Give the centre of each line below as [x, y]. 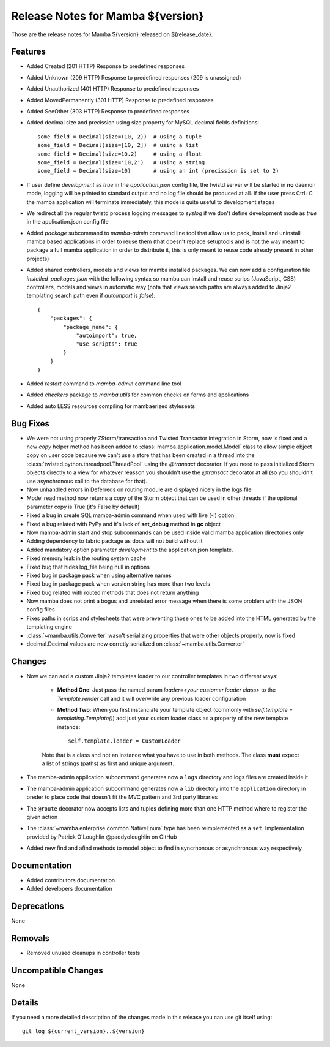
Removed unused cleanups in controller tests [83, 953]
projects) [38, 259]
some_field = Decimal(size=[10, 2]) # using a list [118, 145]
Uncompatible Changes [57, 971]
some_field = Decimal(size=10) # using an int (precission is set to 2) [158, 171]
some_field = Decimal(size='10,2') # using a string [121, 162]
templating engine [50, 627]
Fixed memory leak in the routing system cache [86, 558]
